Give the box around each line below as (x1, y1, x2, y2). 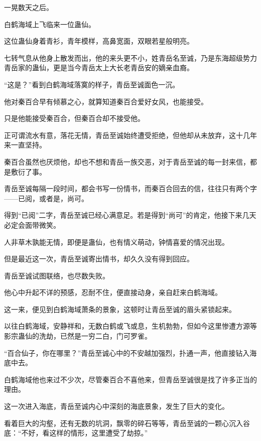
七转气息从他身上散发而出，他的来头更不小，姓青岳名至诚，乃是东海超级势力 (4, 52, 257, 63)
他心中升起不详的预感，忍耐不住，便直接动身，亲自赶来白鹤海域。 (4, 287, 222, 298)
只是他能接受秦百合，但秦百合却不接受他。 (4, 113, 145, 123)
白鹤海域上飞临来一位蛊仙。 (4, 19, 95, 29)
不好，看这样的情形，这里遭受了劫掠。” (21, 427, 148, 438)
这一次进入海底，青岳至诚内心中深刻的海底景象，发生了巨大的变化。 (4, 401, 229, 411)
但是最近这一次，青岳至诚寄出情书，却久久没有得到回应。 (4, 253, 194, 264)
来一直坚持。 (4, 139, 46, 150)
